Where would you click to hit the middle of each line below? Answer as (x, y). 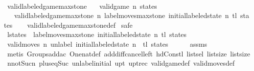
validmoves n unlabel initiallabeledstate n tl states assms (107, 44)
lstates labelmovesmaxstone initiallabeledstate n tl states (97, 34)
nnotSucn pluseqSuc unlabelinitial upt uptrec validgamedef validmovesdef (121, 63)
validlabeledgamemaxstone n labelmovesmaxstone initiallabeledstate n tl (125, 15)
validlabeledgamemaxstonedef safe (80, 25)
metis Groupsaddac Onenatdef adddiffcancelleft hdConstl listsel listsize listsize (128, 53)
